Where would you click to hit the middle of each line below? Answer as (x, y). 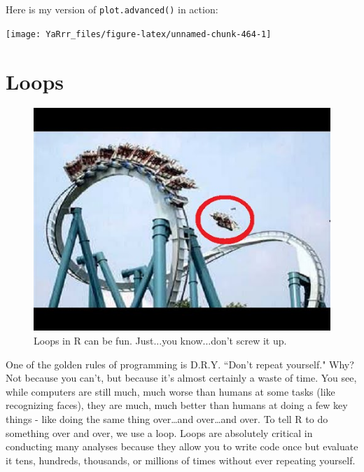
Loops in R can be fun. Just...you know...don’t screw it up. (160, 341)
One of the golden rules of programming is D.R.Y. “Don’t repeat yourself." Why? (180, 364)
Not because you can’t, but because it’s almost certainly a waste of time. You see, (181, 378)
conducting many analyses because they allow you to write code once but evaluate (182, 446)
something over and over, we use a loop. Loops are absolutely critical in (159, 432)
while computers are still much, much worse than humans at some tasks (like (170, 391)
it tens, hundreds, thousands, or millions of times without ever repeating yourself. (181, 460)
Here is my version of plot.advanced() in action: (112, 9)
